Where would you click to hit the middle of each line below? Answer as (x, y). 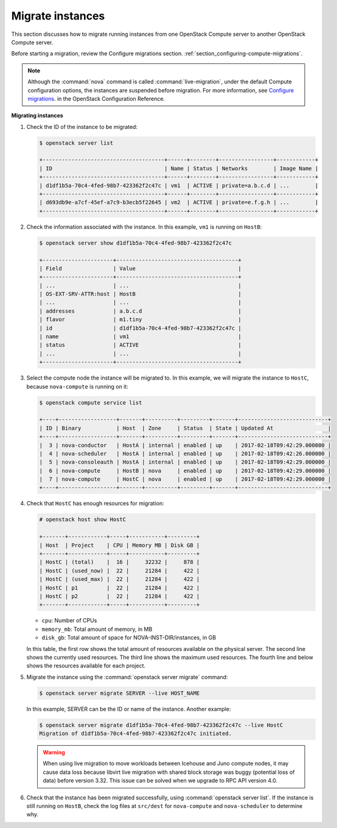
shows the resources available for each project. (86, 666)
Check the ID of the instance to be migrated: (82, 127)
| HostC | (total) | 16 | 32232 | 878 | (120, 562)
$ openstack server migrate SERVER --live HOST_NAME (120, 693)
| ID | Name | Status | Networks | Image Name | (179, 168)
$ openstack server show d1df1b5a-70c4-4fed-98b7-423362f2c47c (136, 243)
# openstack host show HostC (83, 520)
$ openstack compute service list (91, 402)
